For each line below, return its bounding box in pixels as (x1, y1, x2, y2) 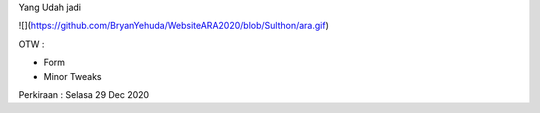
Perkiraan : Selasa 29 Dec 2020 (18, 88, 150, 100)
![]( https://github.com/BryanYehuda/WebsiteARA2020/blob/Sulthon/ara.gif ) (18, 20, 330, 32)
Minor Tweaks (43, 70, 102, 82)
